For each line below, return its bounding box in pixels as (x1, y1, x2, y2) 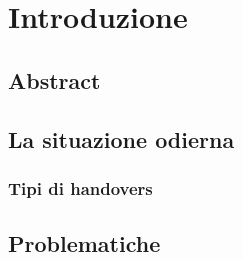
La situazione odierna (8, 123, 235, 154)
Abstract (8, 64, 101, 95)
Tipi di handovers (8, 175, 153, 200)
